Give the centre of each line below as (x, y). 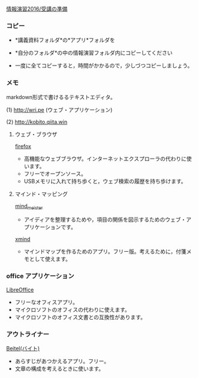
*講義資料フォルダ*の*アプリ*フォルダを (65, 40)
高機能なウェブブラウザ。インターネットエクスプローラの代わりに (105, 159)
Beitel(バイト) (23, 348)
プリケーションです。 (50, 227)
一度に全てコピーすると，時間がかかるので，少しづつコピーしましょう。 (104, 66)
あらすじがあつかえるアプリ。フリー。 (62, 361)
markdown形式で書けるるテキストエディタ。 (61, 97)
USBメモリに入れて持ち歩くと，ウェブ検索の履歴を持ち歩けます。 (105, 181)
